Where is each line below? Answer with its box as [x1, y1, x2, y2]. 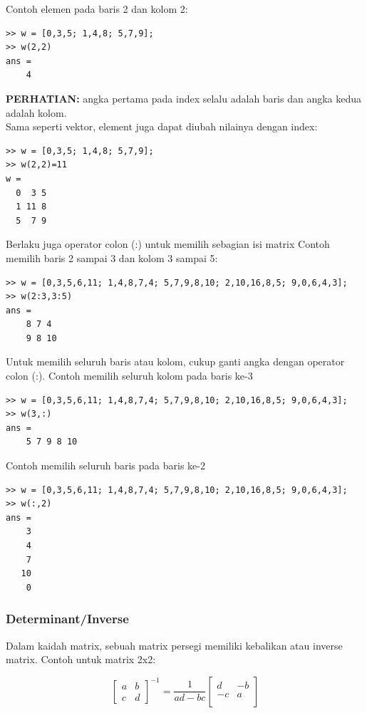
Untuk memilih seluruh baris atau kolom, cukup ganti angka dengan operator [6, 354, 345, 369]
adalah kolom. [6, 105, 67, 120]
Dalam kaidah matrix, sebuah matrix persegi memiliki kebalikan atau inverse [6, 637, 343, 652]
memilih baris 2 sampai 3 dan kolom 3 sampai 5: [6, 250, 218, 265]
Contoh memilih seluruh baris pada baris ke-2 [6, 458, 205, 473]
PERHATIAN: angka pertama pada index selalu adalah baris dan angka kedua [6, 90, 362, 105]
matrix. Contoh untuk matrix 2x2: [6, 652, 156, 667]
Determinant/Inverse [6, 610, 129, 628]
